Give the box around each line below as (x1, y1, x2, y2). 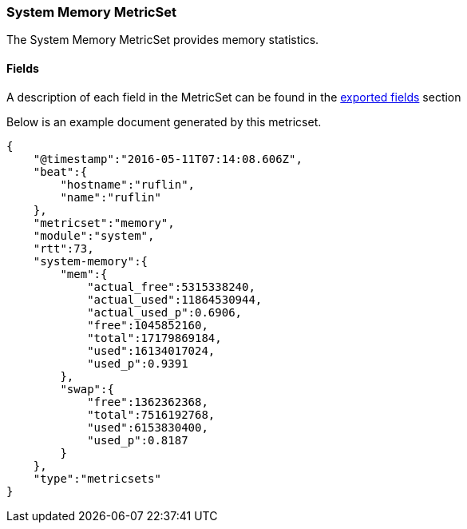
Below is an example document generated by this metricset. (6, 114, 322, 129)
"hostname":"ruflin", (60, 177, 196, 191)
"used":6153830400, (87, 420, 208, 434)
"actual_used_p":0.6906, (87, 305, 243, 319)
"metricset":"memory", (33, 216, 175, 229)
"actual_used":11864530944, (87, 292, 263, 306)
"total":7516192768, (87, 408, 216, 421)
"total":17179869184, (87, 331, 222, 344)
